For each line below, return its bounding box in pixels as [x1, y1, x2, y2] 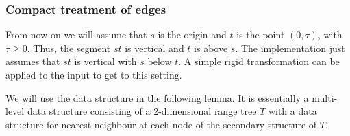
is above [194, 40, 228, 55]
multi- [312, 90, 338, 105]
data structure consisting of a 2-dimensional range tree [27, 104, 257, 118]
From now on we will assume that [5, 27, 147, 42]
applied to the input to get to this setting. [5, 68, 182, 81]
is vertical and [125, 40, 184, 55]
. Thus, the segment [27, 40, 111, 55]
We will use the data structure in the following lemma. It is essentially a [5, 90, 309, 105]
